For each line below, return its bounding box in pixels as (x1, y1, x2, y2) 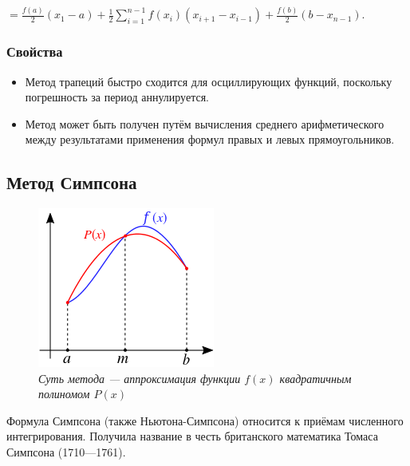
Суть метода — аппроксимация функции (38, 369, 241, 386)
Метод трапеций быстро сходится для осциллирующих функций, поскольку (25, 73, 392, 89)
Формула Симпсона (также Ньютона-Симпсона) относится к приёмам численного (6, 412, 404, 428)
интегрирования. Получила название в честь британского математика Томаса (6, 428, 378, 444)
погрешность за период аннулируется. (25, 89, 209, 105)
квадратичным (279, 369, 352, 386)
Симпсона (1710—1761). (6, 444, 126, 460)
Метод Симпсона (6, 170, 137, 195)
